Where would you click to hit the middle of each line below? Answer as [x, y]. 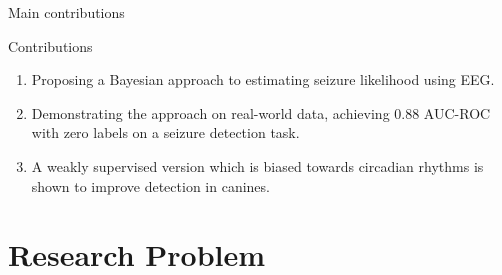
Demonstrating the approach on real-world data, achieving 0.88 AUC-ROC [261, 112]
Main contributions [66, 12]
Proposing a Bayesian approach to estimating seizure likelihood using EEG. [263, 79]
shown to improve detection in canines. [150, 185]
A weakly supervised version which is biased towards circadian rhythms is [257, 165]
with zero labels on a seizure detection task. [165, 132]
